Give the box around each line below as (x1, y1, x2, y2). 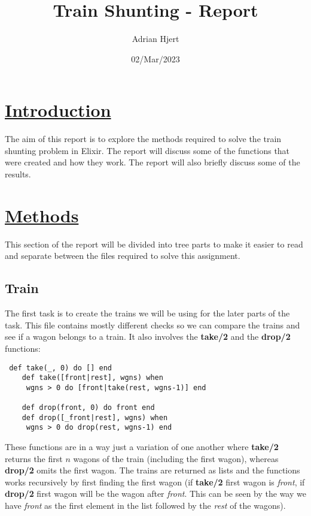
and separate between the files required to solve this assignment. (5, 249, 240, 262)
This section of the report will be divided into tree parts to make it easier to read (5, 237, 303, 250)
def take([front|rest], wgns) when (22, 373, 163, 382)
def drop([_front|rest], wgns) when (22, 413, 168, 422)
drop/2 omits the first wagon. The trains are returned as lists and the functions (5, 464, 300, 476)
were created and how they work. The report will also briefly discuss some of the (5, 156, 300, 168)
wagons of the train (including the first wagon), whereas (73, 452, 279, 464)
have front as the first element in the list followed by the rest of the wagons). (5, 499, 286, 512)
